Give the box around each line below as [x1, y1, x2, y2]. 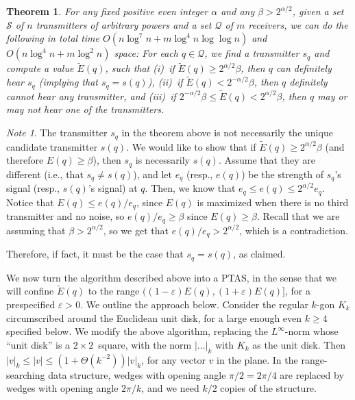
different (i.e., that [6, 166, 84, 181]
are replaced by [280, 367, 344, 382]
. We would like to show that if [126, 139, 256, 153]
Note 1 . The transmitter [6, 125, 108, 140]
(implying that [38, 75, 98, 89]
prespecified [6, 297, 56, 311]
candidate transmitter [6, 139, 98, 153]
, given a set [292, 4, 344, 18]
